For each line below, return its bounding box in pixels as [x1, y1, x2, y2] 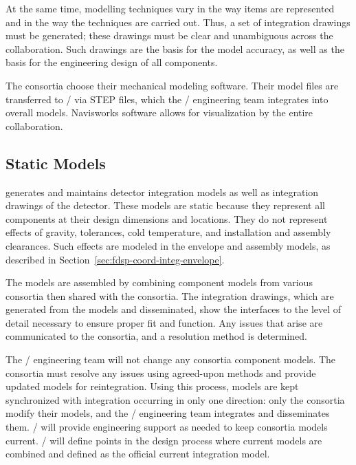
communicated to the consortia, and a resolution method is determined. [5, 329, 308, 343]
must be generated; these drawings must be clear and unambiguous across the [5, 28, 333, 43]
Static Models [5, 152, 106, 173]
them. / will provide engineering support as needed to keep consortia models [5, 420, 328, 434]
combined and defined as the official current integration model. [5, 446, 270, 461]
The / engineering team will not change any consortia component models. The [5, 352, 336, 367]
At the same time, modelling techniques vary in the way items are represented [5, 1, 335, 15]
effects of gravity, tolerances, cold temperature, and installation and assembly [5, 225, 331, 239]
